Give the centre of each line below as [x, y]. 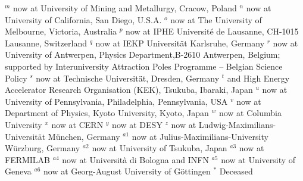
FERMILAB [28, 159]
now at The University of [216, 19]
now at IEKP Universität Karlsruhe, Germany [180, 43]
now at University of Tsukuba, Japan [160, 148]
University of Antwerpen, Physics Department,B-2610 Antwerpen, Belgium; [143, 54]
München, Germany [84, 136]
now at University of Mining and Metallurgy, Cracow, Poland [125, 8]
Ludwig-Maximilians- [237, 124]
